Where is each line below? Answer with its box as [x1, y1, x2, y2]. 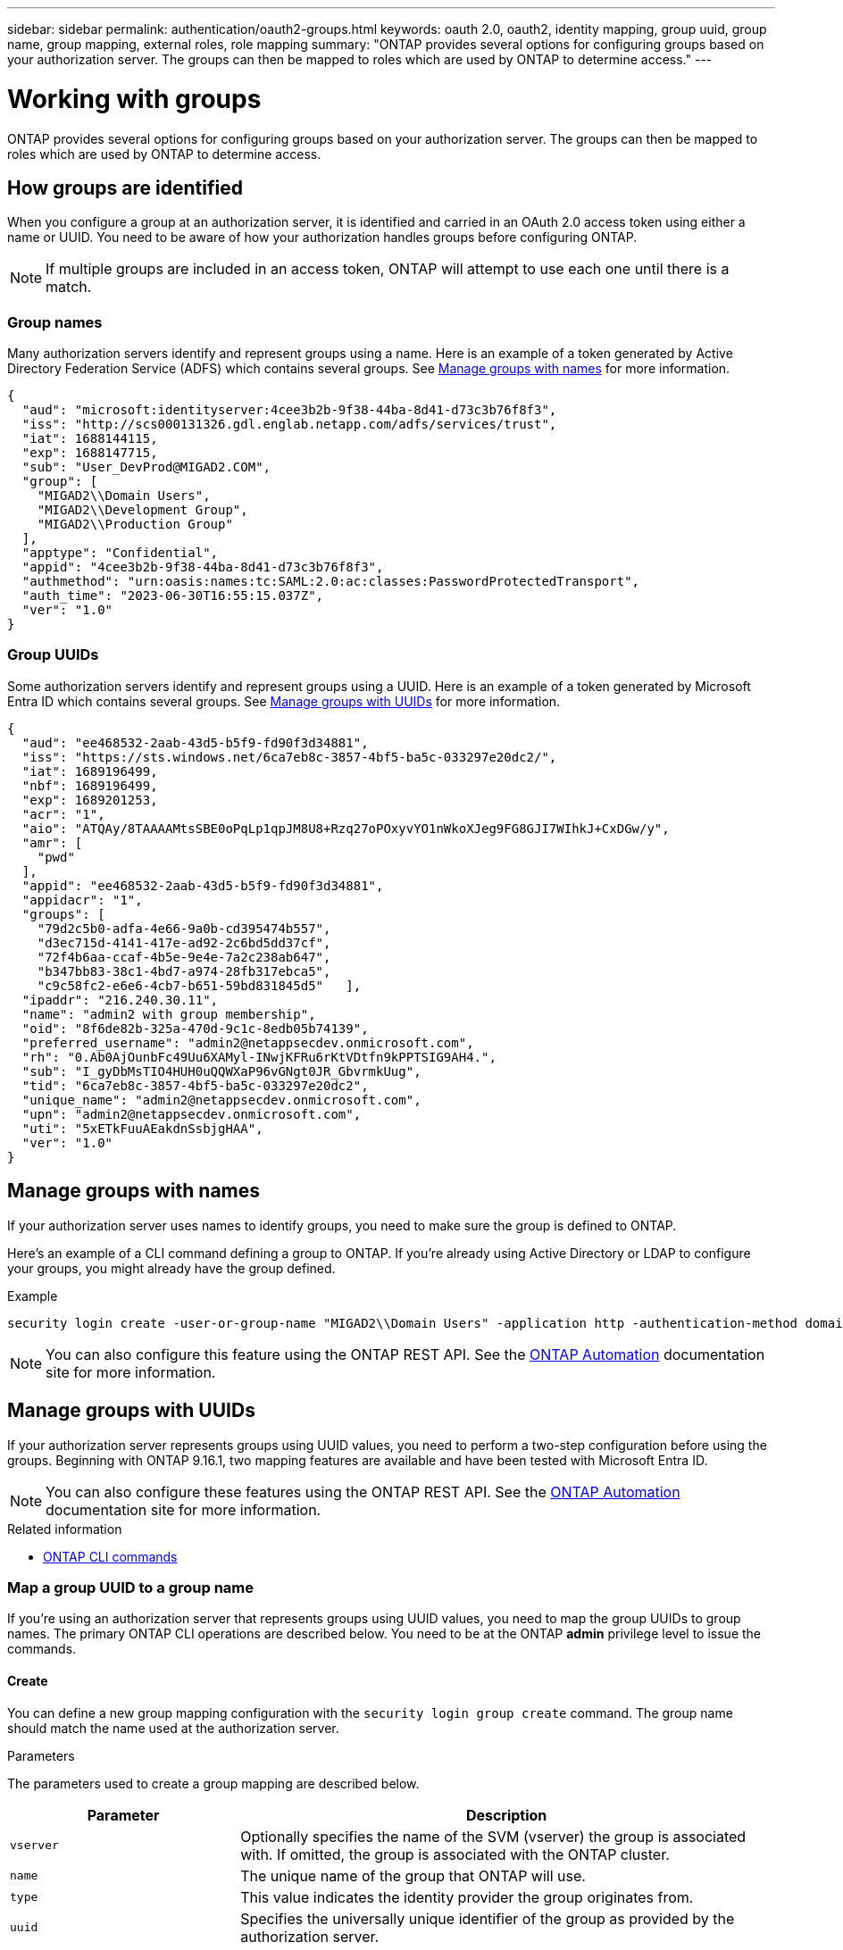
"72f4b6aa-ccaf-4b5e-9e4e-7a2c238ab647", [37, 949, 331, 964]
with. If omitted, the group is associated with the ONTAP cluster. [240, 1845, 670, 1863]
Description [465, 1805, 547, 1824]
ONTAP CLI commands [43, 1548, 178, 1564]
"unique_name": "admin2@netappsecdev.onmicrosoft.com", [21, 1092, 421, 1107]
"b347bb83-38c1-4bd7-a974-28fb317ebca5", [37, 963, 331, 979]
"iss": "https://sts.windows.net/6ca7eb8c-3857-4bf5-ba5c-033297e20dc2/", [21, 749, 557, 764]
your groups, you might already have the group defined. [7, 1260, 336, 1276]
